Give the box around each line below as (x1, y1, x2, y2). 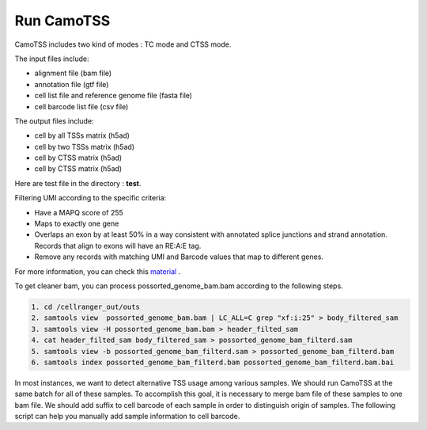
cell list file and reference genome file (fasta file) (34, 91, 193, 101)
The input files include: (14, 54, 89, 63)
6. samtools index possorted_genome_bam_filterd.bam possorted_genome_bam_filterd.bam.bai (31, 357, 395, 367)
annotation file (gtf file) (34, 79, 109, 89)
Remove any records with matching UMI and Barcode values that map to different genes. (34, 252, 324, 261)
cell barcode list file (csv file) (34, 101, 129, 111)
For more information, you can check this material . (14, 266, 181, 276)
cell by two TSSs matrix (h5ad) (34, 142, 134, 151)
